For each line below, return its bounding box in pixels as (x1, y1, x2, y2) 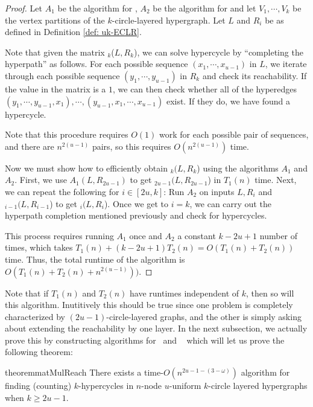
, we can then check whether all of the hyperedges (113, 82, 297, 95)
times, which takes (5, 241, 73, 254)
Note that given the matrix (5, 45, 105, 58)
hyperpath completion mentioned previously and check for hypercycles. (5, 209, 267, 222)
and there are (5, 139, 54, 152)
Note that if (5, 286, 49, 299)
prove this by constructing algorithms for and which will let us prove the (5, 333, 285, 346)
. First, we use (14, 173, 67, 186)
